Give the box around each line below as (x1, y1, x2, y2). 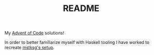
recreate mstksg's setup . (4, 44, 54, 51)
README (63, 3, 100, 14)
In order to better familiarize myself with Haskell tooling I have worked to (4, 40, 150, 45)
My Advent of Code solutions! (4, 30, 64, 36)
